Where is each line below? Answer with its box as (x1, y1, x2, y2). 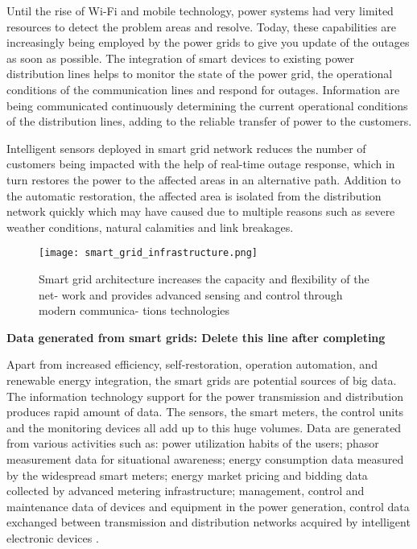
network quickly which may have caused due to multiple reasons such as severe (6, 203, 395, 220)
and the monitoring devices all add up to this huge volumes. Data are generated (6, 419, 402, 435)
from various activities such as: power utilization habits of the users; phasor (6, 435, 379, 452)
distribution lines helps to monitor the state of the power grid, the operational (6, 65, 393, 82)
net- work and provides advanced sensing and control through (39, 286, 343, 303)
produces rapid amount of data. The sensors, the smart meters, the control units (6, 403, 404, 420)
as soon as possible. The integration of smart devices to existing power (6, 49, 354, 66)
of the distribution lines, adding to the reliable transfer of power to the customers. (6, 113, 412, 130)
